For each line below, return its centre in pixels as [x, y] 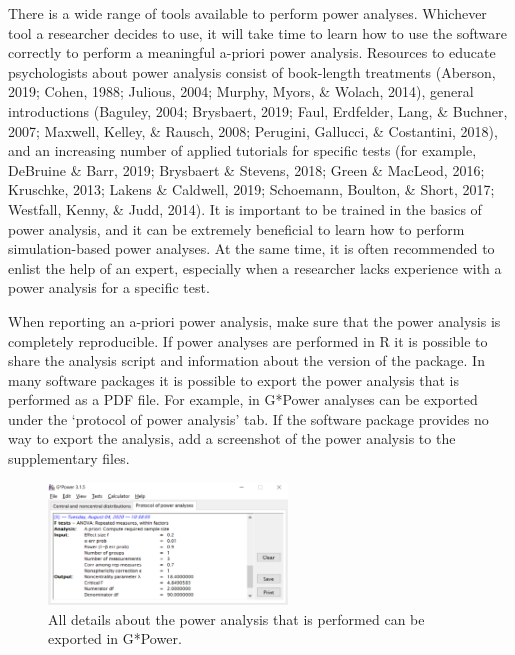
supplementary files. [69, 458]
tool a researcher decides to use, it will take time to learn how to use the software [258, 32]
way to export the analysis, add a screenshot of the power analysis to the [232, 438]
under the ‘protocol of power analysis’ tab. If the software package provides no [248, 418]
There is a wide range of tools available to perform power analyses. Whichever [247, 13]
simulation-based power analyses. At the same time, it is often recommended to [251, 248]
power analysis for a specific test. [109, 287]
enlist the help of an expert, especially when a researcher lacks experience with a [255, 267]
